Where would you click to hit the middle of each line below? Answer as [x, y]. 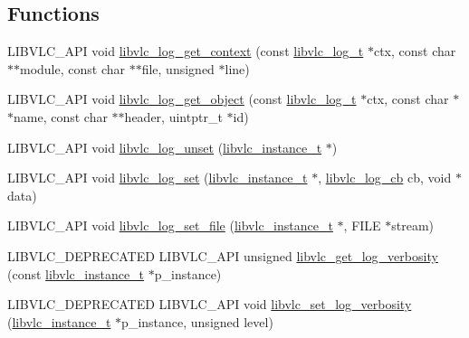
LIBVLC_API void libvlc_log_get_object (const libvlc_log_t [182, 99]
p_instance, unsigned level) [197, 321]
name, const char [61, 116]
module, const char [73, 68]
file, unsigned [178, 68]
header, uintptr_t [173, 116]
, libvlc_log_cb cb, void [385, 178]
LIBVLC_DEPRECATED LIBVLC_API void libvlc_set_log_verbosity [210, 304]
